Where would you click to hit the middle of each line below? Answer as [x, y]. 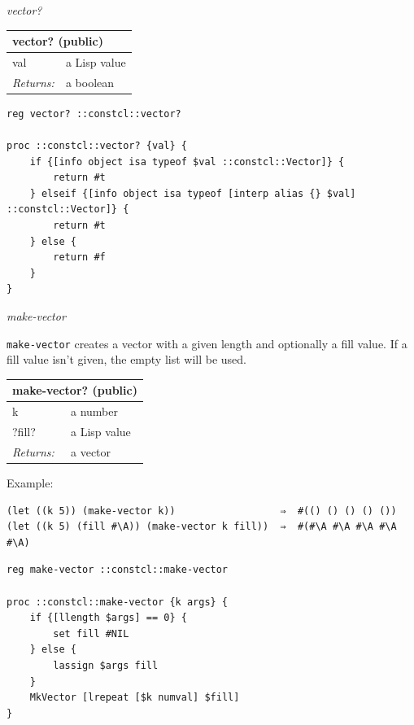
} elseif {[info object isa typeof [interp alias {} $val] [193, 193]
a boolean [90, 82]
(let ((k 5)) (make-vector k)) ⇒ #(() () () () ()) [202, 511]
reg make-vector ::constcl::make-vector [118, 570]
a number [95, 411]
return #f [79, 258]
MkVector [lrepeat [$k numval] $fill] [135, 698]
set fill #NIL [91, 633]
